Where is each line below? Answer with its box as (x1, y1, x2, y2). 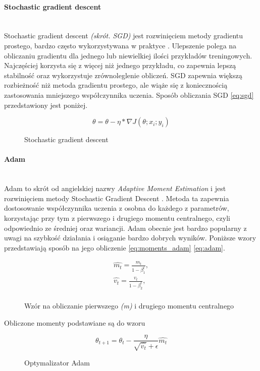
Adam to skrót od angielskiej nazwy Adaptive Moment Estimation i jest (4, 183, 226, 194)
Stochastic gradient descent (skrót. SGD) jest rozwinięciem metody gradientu (4, 30, 243, 41)
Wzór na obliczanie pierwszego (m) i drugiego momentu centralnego (24, 300, 234, 311)
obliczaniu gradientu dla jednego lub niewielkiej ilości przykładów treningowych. (4, 50, 252, 60)
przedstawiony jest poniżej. (4, 99, 88, 110)
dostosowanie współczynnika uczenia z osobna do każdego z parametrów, (4, 203, 229, 213)
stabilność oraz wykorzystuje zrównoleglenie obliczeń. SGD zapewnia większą (4, 70, 242, 80)
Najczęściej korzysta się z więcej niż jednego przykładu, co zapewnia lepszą (4, 60, 236, 71)
